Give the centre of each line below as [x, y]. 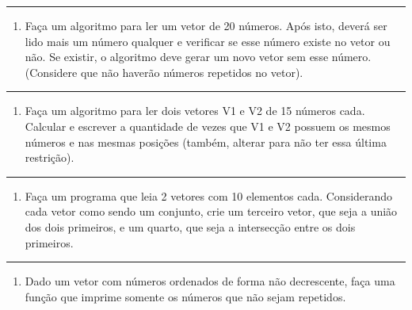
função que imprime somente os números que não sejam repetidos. [185, 296]
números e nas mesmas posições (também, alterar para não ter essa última [206, 142]
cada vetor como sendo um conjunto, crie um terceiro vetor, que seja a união [211, 211]
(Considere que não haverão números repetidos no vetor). [164, 72]
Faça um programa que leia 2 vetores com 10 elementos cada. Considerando [209, 195]
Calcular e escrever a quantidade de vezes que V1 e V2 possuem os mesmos [208, 126]
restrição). [50, 157]
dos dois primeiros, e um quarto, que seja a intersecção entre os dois [190, 226]
